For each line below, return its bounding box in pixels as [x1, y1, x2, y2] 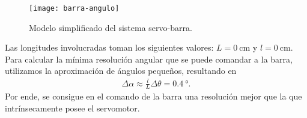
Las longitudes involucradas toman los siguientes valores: [5, 41, 214, 54]
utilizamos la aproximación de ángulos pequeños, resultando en [5, 64, 237, 77]
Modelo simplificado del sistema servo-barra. [29, 21, 192, 33]
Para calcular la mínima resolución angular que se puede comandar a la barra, [5, 52, 293, 65]
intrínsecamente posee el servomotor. [5, 102, 140, 114]
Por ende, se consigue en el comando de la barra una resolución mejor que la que [5, 90, 302, 103]
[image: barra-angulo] [29, 4, 120, 13]
